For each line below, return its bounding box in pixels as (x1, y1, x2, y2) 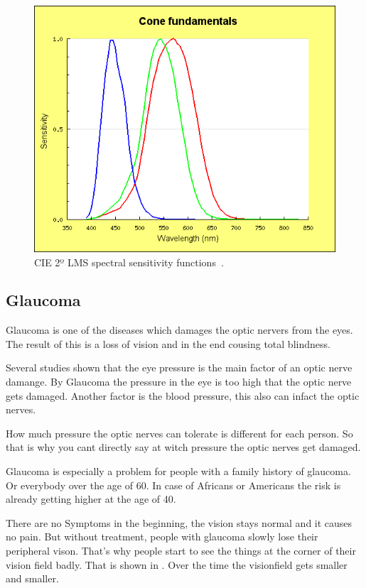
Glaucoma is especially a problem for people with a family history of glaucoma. (6, 464, 351, 479)
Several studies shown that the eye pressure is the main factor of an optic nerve (6, 360, 352, 375)
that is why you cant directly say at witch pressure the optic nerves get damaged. (6, 440, 361, 454)
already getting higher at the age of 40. (6, 491, 176, 506)
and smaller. (6, 571, 59, 586)
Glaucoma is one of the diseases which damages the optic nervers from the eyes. (6, 322, 353, 337)
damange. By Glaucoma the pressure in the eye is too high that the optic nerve (6, 374, 352, 389)
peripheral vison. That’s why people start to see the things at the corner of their (6, 543, 356, 558)
